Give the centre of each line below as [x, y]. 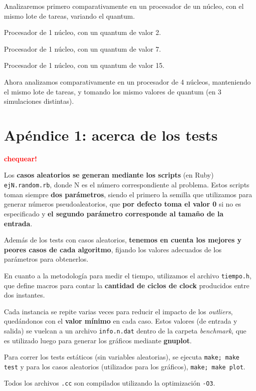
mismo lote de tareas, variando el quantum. [69, 15]
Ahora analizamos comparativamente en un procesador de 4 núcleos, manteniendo [128, 81]
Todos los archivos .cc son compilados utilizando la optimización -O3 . [110, 383]
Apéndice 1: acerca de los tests [111, 135]
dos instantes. [25, 295]
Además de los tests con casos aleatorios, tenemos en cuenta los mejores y [123, 240]
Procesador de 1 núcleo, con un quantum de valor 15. [84, 65]
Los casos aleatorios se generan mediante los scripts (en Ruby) [109, 175]
